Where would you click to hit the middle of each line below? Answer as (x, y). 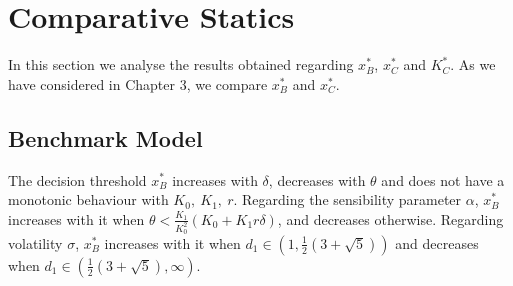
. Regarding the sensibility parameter (347, 199)
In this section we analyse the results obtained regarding (181, 64)
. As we (473, 64)
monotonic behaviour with (88, 199)
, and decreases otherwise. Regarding (390, 218)
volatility (35, 242)
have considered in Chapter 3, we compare (138, 83)
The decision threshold (77, 179)
